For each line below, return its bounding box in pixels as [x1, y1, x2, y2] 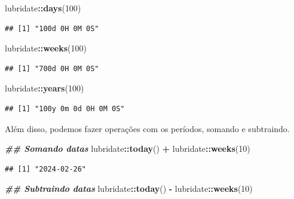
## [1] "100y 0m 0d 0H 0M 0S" [5, 104, 125, 113]
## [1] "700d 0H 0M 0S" [5, 64, 99, 73]
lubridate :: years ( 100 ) [5, 82, 84, 94]
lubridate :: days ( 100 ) [5, 2, 81, 14]
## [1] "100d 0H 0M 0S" [5, 24, 99, 33]
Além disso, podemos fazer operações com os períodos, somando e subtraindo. [5, 122, 290, 134]
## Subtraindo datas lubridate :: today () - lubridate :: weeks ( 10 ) [5, 182, 253, 195]
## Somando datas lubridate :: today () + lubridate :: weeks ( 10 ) [5, 142, 250, 155]
